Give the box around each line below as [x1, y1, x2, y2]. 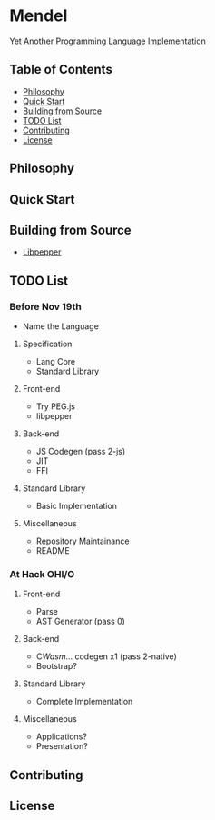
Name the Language [22, 321, 100, 332]
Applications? [35, 731, 88, 742]
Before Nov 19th [9, 300, 82, 313]
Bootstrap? [35, 661, 77, 672]
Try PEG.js [35, 401, 75, 412]
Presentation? [35, 741, 88, 752]
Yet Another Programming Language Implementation [9, 35, 206, 46]
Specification [22, 338, 73, 350]
